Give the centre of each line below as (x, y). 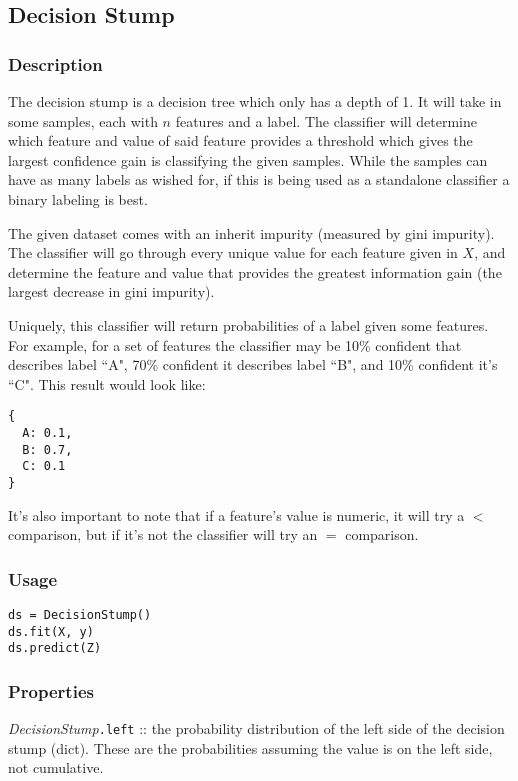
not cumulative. (56, 767)
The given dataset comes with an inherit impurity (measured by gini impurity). (251, 232)
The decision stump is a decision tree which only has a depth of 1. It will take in (255, 101)
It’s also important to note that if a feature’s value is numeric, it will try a (236, 514)
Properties (51, 690)
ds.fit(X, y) (51, 631)
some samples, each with (83, 120)
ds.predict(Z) (55, 648)
